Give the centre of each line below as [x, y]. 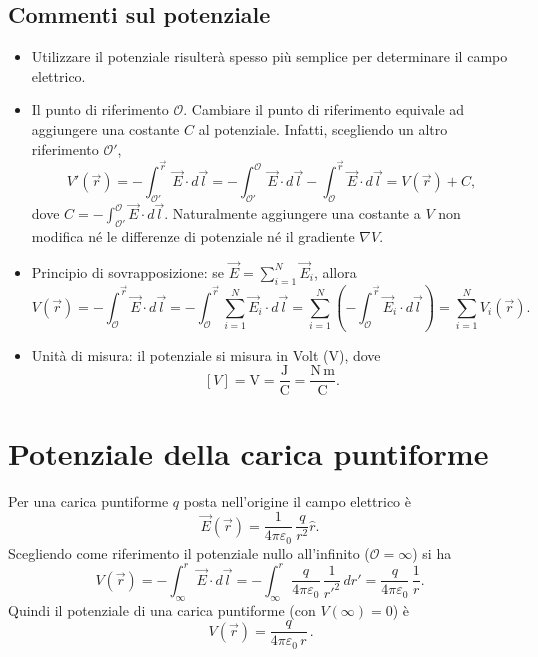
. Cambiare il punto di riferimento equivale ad [324, 109]
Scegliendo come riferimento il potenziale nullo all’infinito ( [189, 552]
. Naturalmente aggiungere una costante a [292, 213]
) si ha [432, 552]
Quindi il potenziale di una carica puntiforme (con [162, 609]
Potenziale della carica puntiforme [248, 452]
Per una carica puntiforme [88, 500]
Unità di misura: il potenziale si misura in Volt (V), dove [206, 354]
